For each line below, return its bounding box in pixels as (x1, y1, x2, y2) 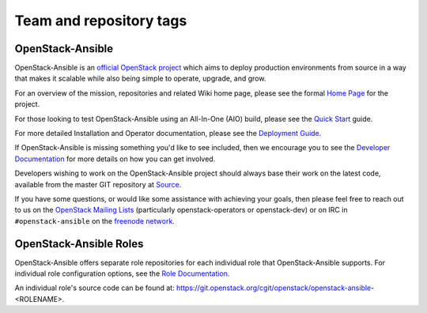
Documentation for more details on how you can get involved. (14, 154, 216, 164)
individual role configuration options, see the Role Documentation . (14, 269, 230, 278)
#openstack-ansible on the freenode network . (14, 216, 176, 225)
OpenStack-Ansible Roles (14, 237, 144, 251)
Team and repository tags (14, 12, 187, 29)
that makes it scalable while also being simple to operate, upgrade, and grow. (14, 74, 266, 83)
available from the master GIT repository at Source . (14, 179, 182, 189)
